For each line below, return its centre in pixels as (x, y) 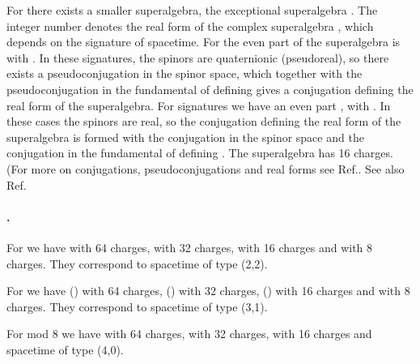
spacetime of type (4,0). (65, 349)
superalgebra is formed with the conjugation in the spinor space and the (185, 137)
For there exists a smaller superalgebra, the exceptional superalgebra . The (192, 10)
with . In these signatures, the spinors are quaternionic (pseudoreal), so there (198, 57)
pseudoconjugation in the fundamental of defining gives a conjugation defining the (210, 89)
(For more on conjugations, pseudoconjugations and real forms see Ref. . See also (206, 168)
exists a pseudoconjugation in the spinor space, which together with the (185, 73)
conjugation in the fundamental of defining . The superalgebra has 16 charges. (200, 153)
